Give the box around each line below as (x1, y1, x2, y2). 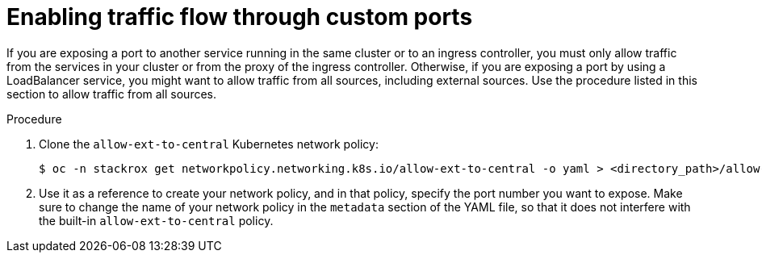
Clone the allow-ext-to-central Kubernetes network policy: (39, 136, 379, 151)
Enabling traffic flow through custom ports (6, 3, 473, 31)
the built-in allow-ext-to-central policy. (39, 213, 274, 228)
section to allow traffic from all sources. (6, 86, 217, 101)
